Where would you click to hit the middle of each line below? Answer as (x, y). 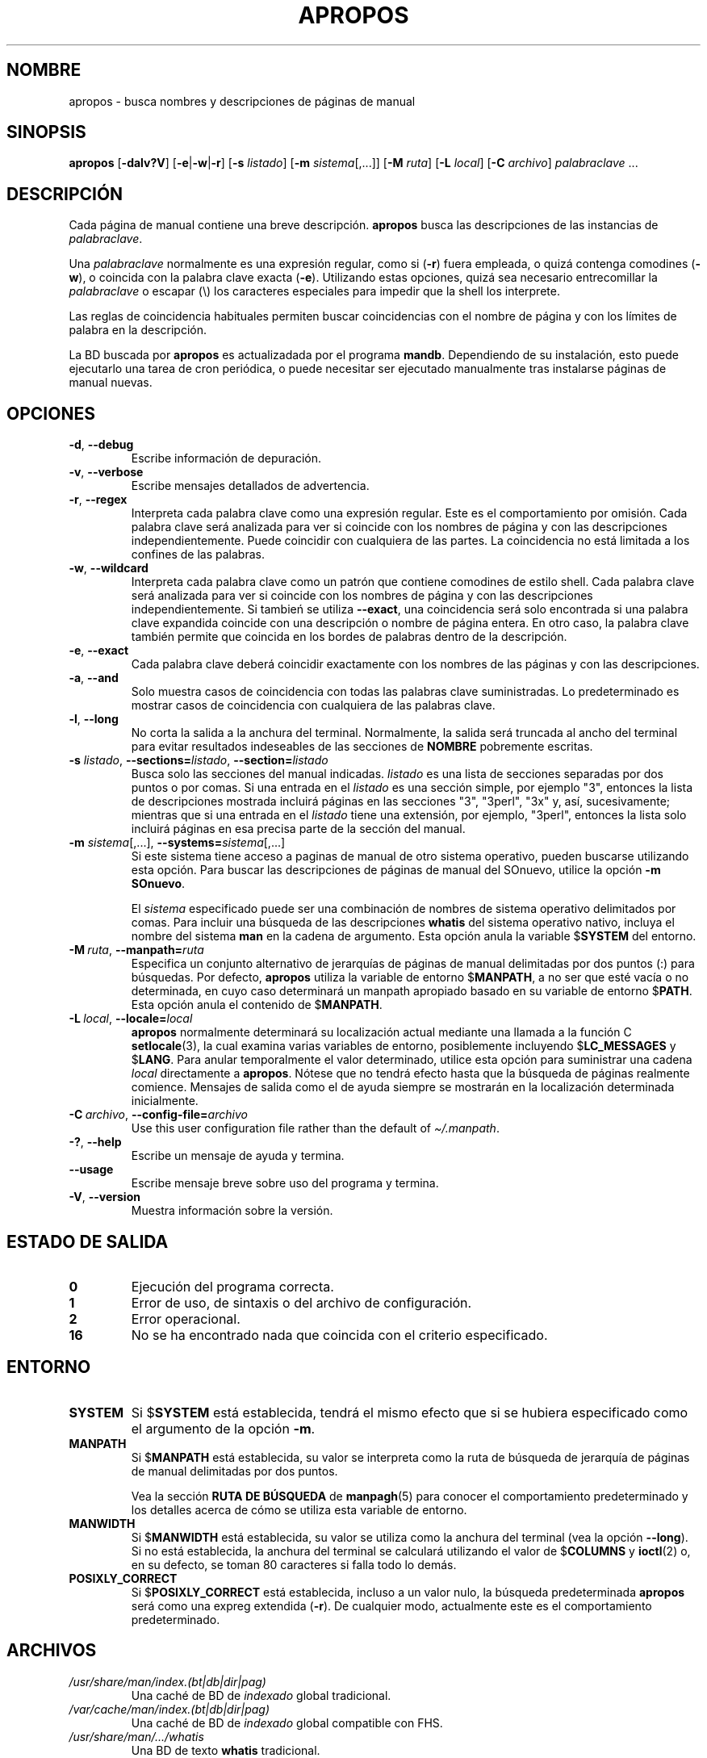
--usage (91, 1170)
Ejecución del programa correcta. (232, 1286)
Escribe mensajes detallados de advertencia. (250, 486)
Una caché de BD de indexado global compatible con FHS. (287, 1722)
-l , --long (94, 719)
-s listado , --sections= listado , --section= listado (199, 760)
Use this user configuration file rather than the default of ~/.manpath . (315, 1128)
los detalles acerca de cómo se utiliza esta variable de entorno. (299, 1509)
